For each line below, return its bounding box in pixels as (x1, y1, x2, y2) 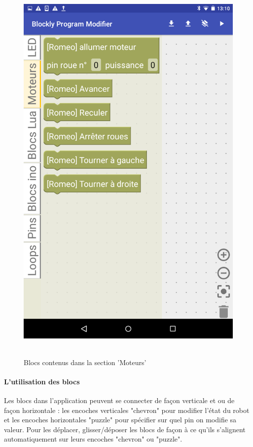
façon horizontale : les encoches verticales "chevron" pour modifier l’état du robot (4, 405, 250, 415)
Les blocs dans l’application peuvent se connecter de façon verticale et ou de (4, 395, 235, 405)
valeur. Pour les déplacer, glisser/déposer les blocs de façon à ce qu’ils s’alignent (4, 424, 246, 434)
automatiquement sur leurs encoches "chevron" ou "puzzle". (4, 434, 182, 444)
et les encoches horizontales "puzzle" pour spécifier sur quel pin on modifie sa (4, 414, 237, 425)
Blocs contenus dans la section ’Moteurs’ (24, 357, 146, 367)
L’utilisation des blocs (4, 376, 80, 386)
